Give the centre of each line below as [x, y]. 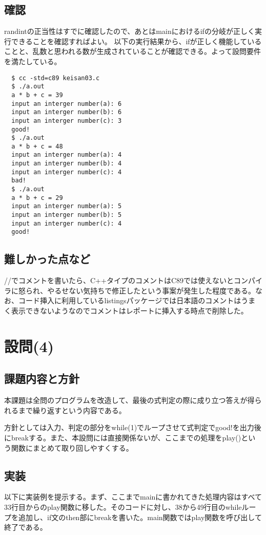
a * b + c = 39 [37, 95]
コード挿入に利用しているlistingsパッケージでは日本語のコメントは [130, 300]
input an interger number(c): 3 [67, 121]
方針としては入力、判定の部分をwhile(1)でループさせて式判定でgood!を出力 [129, 427]
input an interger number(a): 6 [67, 104]
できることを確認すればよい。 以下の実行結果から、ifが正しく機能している [136, 41]
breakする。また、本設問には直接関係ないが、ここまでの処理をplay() [126, 437]
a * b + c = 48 [37, 146]
